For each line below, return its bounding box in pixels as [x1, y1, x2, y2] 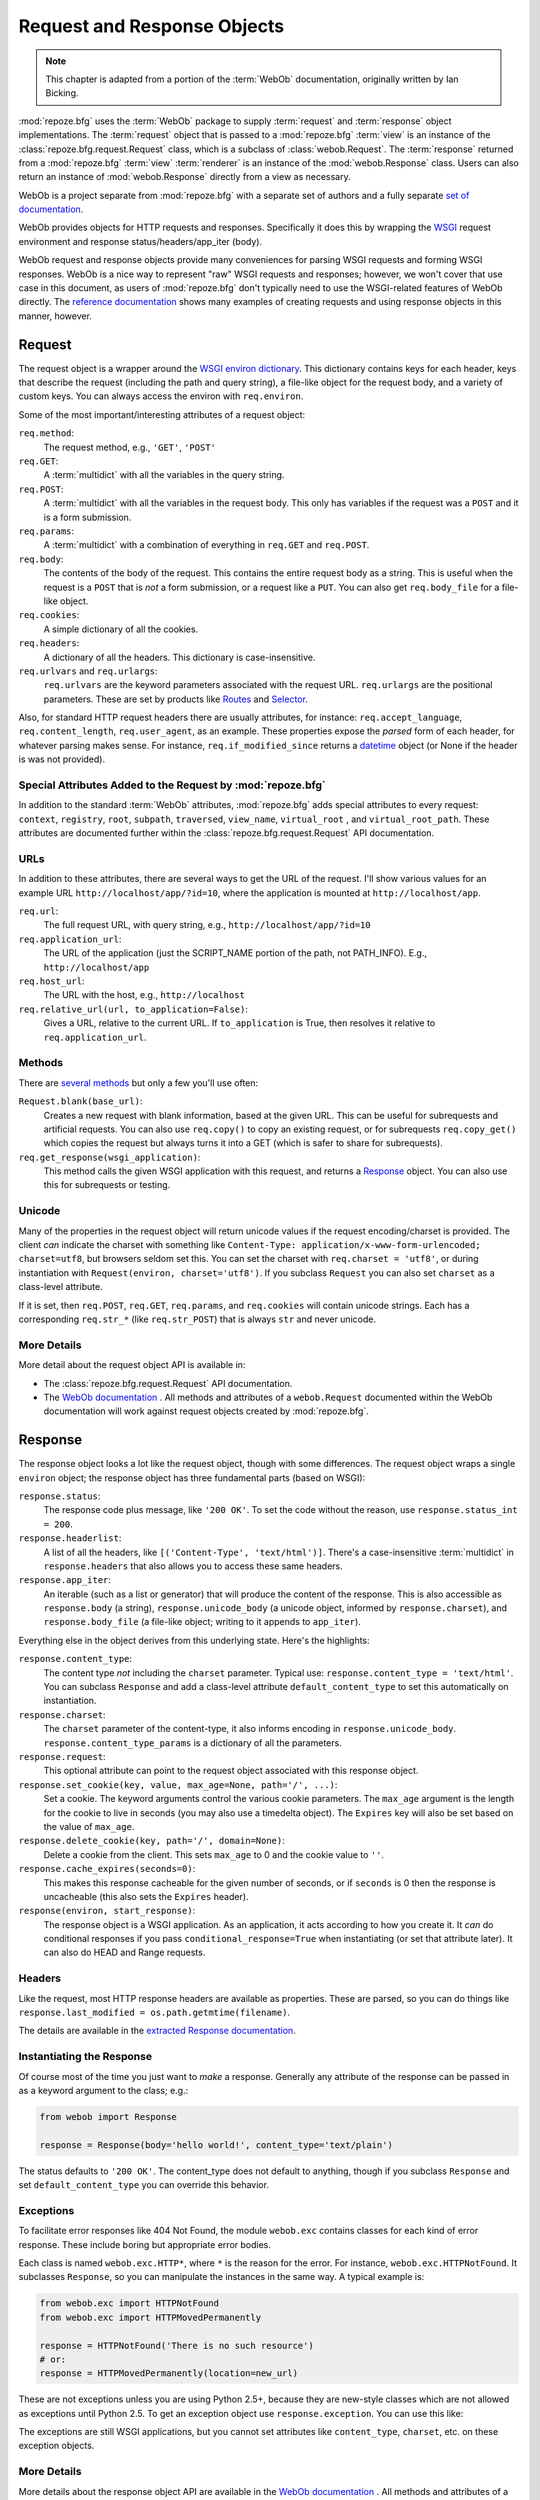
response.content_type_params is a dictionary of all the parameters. [43, 1736, 342, 1749]
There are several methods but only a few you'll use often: [18, 1076, 259, 1089]
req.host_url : [18, 975, 85, 987]
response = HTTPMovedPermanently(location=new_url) [39, 2368, 299, 2379]
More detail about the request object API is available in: [18, 1359, 246, 1371]
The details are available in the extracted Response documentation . [18, 2025, 297, 2037]
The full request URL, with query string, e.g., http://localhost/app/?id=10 [43, 919, 371, 931]
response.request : [18, 1751, 106, 1762]
